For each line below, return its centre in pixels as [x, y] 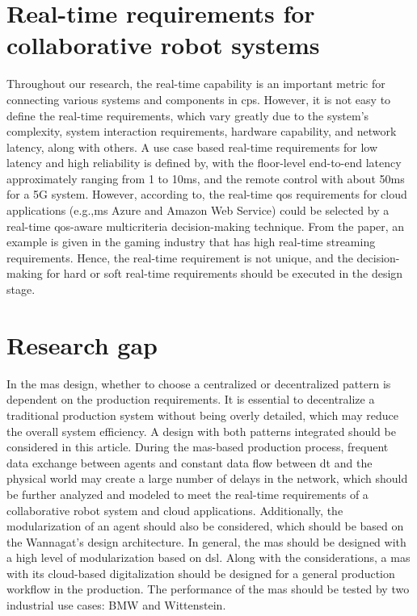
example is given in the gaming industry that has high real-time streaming [191, 242]
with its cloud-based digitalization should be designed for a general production [201, 573]
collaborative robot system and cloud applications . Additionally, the [175, 510]
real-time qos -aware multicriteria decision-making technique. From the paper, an [206, 226]
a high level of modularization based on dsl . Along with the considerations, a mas [208, 557]
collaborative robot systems [163, 45]
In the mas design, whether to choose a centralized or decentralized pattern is [199, 383]
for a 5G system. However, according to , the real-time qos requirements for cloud [207, 194]
